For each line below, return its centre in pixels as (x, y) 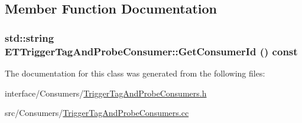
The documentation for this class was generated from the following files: (135, 73)
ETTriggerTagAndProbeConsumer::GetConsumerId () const (151, 51)
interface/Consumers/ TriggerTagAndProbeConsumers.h (106, 93)
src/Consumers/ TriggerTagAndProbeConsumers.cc (97, 113)
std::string (30, 37)
